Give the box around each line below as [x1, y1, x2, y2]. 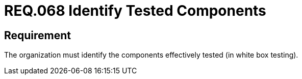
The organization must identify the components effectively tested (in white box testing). [4, 50, 298, 60]
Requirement [4, 29, 71, 42]
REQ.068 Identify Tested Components [4, 2, 266, 19]
